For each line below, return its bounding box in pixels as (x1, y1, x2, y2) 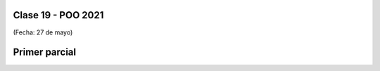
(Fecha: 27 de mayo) (13, 28, 73, 37)
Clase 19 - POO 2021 (13, 9, 104, 21)
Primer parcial (13, 46, 77, 58)
